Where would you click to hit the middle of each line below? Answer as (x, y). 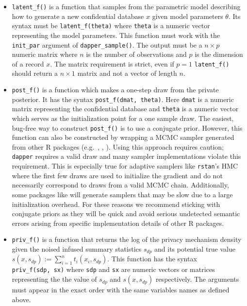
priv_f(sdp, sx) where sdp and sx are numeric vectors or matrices (113, 269)
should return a (35, 73)
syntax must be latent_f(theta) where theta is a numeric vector (111, 25)
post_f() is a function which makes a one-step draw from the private (115, 89)
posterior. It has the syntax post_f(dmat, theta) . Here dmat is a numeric (123, 99)
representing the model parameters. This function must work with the (116, 35)
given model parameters (188, 16)
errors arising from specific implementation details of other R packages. (118, 223)
